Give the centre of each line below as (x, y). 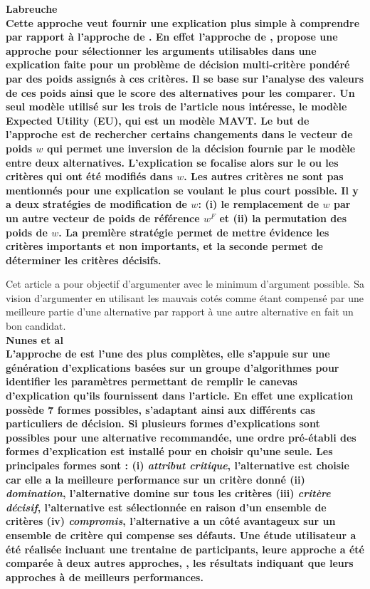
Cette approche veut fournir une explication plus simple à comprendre (183, 22)
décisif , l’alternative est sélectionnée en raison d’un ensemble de (166, 507)
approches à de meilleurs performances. (105, 577)
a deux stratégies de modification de (96, 204)
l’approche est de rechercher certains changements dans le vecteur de (179, 134)
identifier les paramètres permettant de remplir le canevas (152, 381)
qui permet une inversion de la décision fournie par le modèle (201, 148)
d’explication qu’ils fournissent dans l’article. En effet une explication (180, 396)
